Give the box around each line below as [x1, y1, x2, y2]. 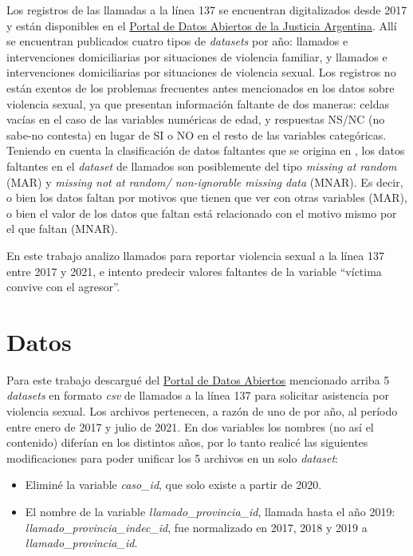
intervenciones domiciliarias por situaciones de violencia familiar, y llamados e [6, 48, 387, 65]
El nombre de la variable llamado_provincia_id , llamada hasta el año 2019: [25, 503, 395, 519]
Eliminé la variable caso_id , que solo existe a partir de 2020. [25, 476, 322, 493]
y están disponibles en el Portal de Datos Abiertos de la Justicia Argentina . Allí [6, 17, 397, 34]
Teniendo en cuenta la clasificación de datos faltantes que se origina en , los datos [6, 142, 405, 159]
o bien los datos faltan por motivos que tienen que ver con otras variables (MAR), [6, 189, 407, 206]
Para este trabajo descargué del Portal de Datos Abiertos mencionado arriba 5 [6, 371, 390, 388]
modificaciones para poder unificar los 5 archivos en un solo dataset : [6, 449, 338, 466]
